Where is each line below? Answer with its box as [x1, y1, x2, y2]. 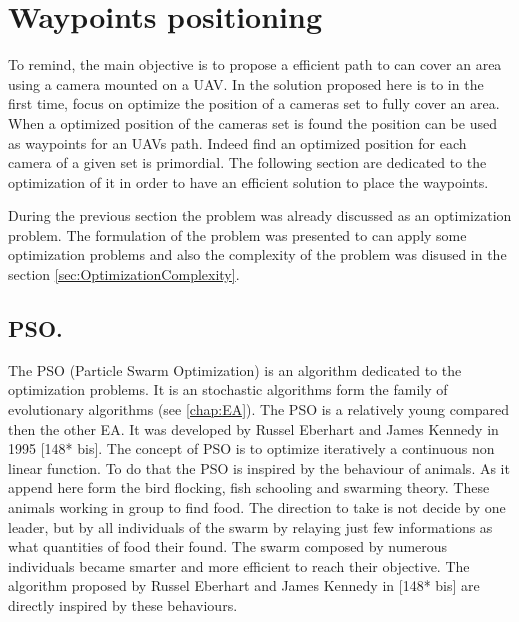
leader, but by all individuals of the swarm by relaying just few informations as [8, 516, 493, 537]
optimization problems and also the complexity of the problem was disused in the [8, 244, 507, 265]
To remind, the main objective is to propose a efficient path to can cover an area [8, 54, 502, 75]
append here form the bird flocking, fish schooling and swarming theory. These [8, 477, 490, 498]
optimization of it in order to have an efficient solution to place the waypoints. [8, 171, 489, 192]
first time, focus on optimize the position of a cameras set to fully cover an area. [8, 93, 500, 114]
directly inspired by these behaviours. [8, 594, 238, 615]
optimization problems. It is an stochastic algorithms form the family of [8, 379, 448, 400]
